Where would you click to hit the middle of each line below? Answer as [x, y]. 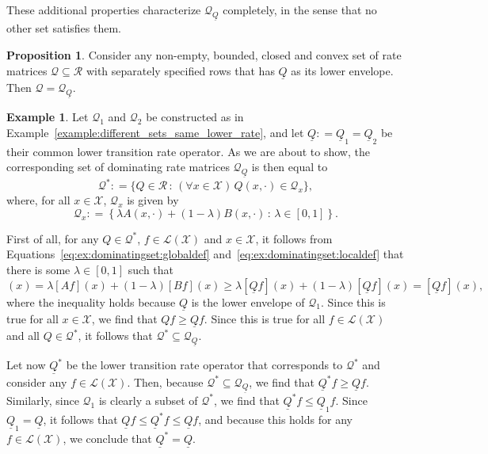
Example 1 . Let [48, 117]
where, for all [38, 200]
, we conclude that [107, 438]
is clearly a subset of [148, 400]
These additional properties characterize [104, 10]
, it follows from [294, 238]
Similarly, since [43, 400]
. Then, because [165, 382]
